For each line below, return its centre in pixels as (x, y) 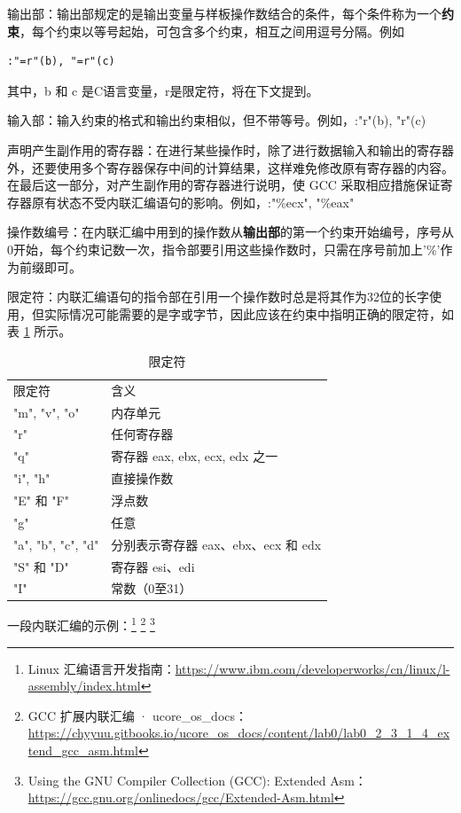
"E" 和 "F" (41, 500)
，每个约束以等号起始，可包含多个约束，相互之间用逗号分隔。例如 (212, 31)
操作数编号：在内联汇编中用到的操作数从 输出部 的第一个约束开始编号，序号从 (230, 232)
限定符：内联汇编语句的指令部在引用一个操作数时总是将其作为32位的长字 (218, 297)
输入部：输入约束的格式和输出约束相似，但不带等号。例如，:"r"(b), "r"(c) (217, 120)
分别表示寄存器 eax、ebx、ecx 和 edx (216, 544)
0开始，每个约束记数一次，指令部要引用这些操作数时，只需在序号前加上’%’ (224, 249)
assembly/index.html (84, 686)
